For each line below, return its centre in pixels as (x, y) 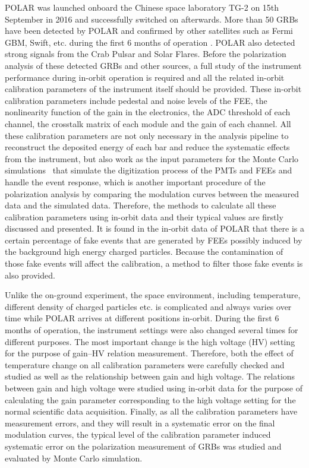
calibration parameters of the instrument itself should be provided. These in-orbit (153, 89)
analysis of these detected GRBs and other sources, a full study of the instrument (153, 65)
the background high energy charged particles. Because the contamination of (144, 252)
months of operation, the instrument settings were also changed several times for (152, 330)
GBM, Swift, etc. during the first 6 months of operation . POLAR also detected (150, 42)
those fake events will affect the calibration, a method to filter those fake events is (154, 263)
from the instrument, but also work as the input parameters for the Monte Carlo (152, 158)
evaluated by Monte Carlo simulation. (74, 458)
